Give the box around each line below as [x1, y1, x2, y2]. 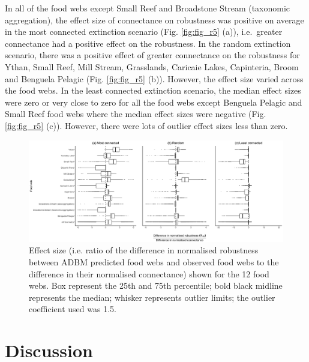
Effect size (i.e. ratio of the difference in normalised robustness [29, 244, 259, 256]
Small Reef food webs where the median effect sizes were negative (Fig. [5, 107, 266, 120]
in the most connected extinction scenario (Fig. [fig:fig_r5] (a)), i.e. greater [5, 25, 283, 38]
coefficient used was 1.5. [29, 303, 116, 315]
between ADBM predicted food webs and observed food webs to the [29, 256, 279, 268]
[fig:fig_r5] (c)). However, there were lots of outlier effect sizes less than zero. [5, 119, 288, 131]
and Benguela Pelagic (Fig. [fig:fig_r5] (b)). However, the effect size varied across [5, 72, 304, 85]
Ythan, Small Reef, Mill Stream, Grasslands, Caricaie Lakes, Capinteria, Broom [5, 60, 299, 73]
